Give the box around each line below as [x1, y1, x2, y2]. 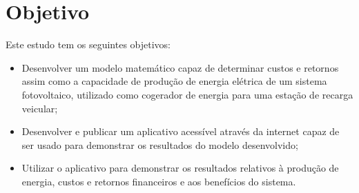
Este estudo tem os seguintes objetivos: [6, 37, 171, 52]
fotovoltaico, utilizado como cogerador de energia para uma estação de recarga [21, 87, 353, 101]
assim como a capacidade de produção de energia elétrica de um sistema [21, 74, 327, 88]
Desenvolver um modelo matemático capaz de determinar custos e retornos [21, 60, 339, 74]
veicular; [21, 101, 58, 115]
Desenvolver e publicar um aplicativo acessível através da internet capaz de [21, 124, 340, 139]
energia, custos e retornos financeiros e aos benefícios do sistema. [21, 174, 296, 188]
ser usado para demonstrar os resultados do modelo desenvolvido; [21, 137, 298, 152]
